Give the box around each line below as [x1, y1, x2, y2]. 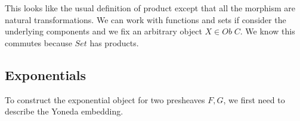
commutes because [5, 36, 72, 49]
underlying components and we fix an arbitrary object [5, 25, 202, 37]
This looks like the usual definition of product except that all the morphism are [5, 2, 295, 14]
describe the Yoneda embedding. [5, 105, 123, 117]
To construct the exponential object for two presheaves [5, 93, 205, 106]
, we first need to [223, 93, 285, 106]
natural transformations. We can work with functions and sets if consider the [5, 13, 286, 26]
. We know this [240, 25, 295, 37]
